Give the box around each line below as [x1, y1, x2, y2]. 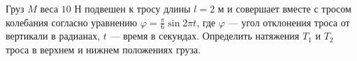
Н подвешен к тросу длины [74, 1, 191, 15]
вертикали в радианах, [6, 28, 101, 43]
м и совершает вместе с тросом [217, 1, 351, 15]
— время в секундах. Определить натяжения [110, 28, 300, 43]
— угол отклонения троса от [228, 15, 350, 29]
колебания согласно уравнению [6, 15, 138, 29]
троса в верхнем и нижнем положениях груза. [6, 42, 201, 57]
